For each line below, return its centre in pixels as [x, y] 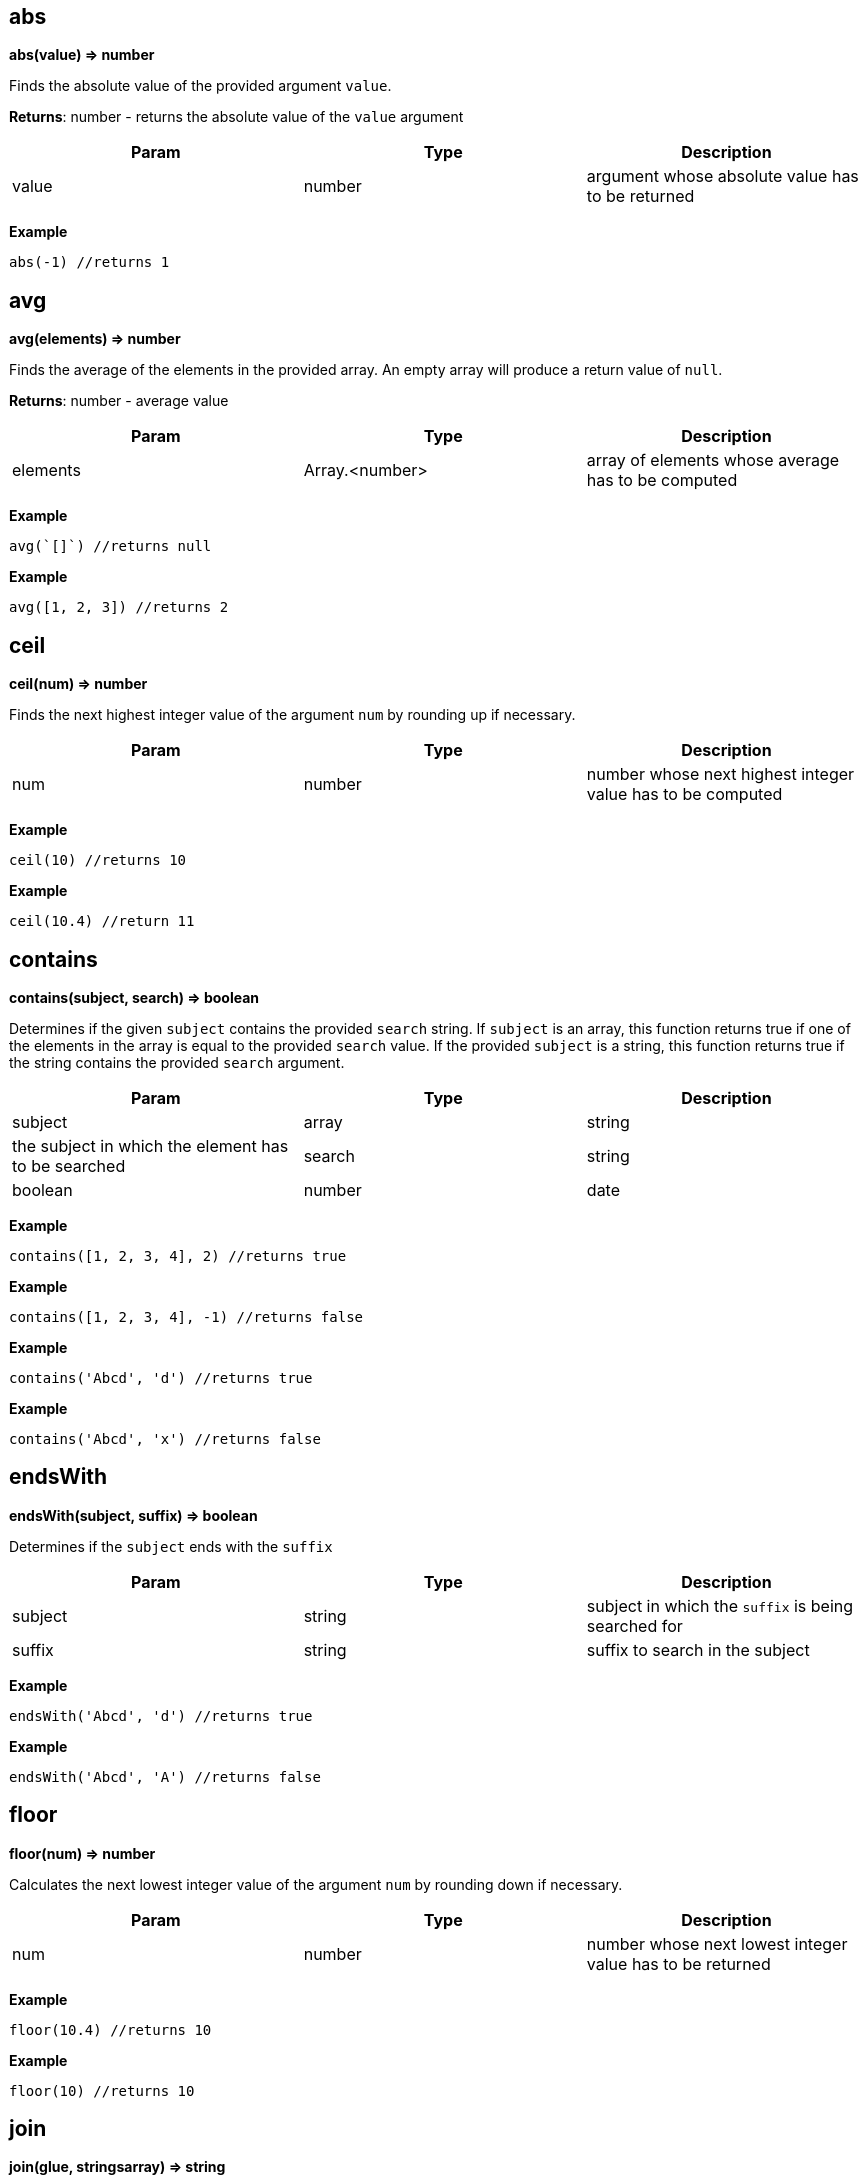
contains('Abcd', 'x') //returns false [165, 1438]
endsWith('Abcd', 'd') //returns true [161, 1715]
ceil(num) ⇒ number [78, 684]
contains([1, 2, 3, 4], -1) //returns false [186, 1316]
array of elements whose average [713, 460]
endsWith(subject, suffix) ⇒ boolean [133, 1515]
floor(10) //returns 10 [102, 2090]
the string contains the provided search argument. [177, 1062]
